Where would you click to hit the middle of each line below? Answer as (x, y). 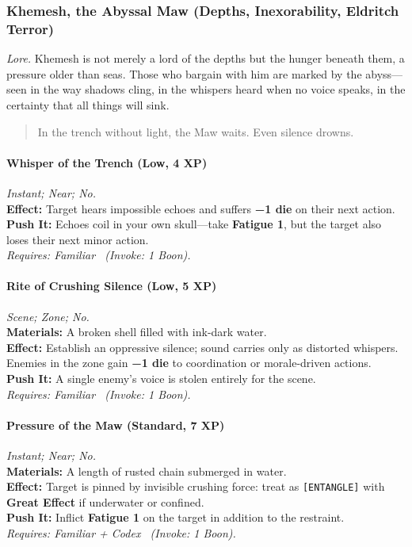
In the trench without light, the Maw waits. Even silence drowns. (196, 131)
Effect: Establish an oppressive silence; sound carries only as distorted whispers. (202, 347)
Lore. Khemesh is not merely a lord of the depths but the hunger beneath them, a (206, 58)
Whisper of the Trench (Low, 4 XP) (107, 162)
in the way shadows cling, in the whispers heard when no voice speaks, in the (218, 89)
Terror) (31, 28)
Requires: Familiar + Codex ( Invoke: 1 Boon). (121, 533)
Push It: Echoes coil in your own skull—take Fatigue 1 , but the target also (194, 224)
